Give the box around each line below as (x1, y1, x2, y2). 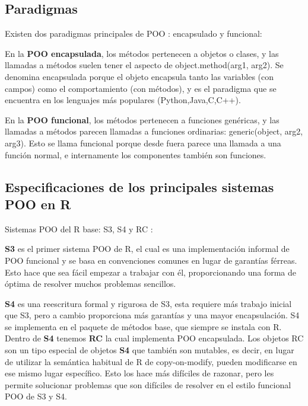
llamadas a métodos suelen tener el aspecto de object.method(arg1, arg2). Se (5, 59, 284, 71)
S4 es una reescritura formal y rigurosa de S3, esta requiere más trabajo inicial (5, 297, 292, 309)
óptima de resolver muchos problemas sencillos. (5, 277, 176, 290)
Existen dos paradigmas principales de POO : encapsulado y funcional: (5, 27, 262, 40)
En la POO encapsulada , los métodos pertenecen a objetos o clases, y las (5, 47, 279, 59)
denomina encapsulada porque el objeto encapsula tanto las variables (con (5, 70, 274, 82)
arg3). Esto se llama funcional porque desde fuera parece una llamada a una (5, 136, 281, 149)
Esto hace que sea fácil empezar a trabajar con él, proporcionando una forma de (5, 266, 296, 278)
